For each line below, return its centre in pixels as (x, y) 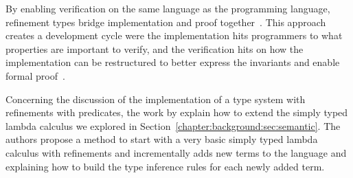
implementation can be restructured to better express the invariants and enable (173, 62)
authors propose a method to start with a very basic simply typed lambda (162, 139)
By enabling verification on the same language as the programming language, (168, 8)
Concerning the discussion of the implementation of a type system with (156, 99)
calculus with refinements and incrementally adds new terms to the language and (176, 152)
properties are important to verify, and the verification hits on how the (155, 48)
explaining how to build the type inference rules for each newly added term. (165, 166)
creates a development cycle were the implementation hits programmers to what (174, 35)
